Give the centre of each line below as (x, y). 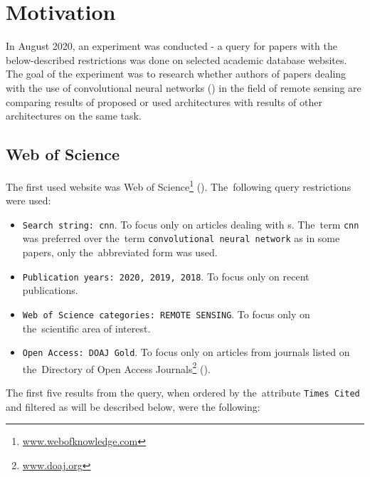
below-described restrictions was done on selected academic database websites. (176, 59)
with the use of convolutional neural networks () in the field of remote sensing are (184, 87)
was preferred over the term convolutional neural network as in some (181, 238)
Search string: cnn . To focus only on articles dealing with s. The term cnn (191, 224)
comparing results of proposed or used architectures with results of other (164, 101)
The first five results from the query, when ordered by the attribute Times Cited (183, 393)
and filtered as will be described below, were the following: (133, 406)
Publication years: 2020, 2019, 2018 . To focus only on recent (166, 276)
